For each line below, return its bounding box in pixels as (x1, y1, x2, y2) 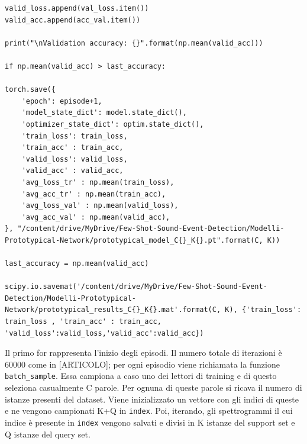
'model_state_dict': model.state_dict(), (21, 108, 187, 117)
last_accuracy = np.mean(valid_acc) (5, 259, 149, 268)
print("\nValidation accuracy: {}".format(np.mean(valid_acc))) (5, 38, 263, 47)
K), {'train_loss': (225, 305, 302, 314)
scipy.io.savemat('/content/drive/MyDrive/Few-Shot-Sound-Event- (5, 282, 267, 291)
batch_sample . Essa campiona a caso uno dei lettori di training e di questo (5, 369, 277, 382)
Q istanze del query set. (5, 427, 91, 440)
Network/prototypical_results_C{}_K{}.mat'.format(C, (5, 305, 221, 314)
